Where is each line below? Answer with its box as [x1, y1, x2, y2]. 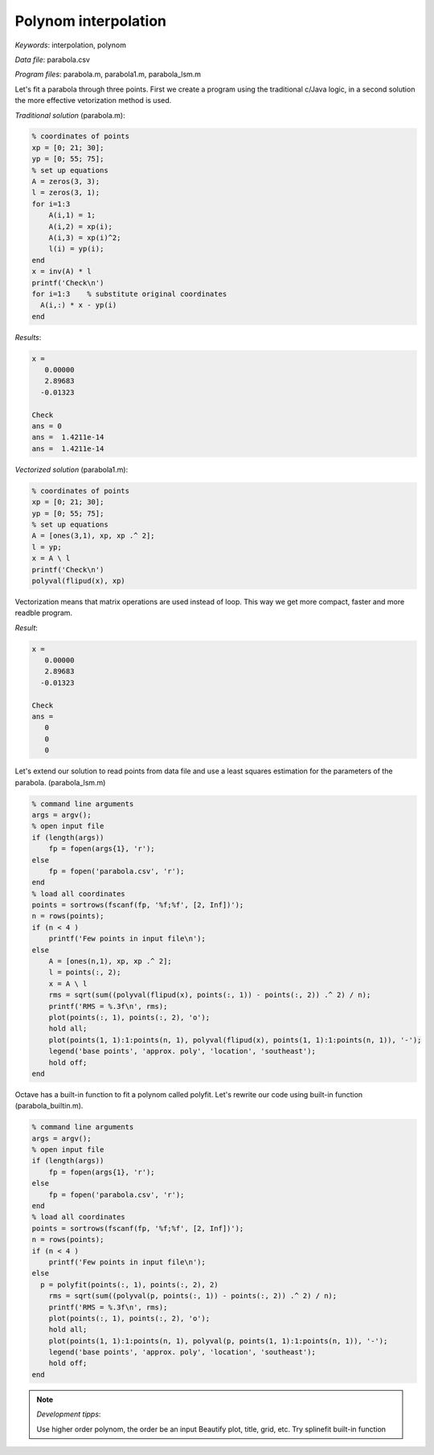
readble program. [14, 608, 72, 618]
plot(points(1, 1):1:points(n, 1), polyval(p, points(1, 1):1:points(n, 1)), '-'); [48, 1336, 388, 1346]
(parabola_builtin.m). [14, 1101, 84, 1111]
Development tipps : [36, 1409, 101, 1419]
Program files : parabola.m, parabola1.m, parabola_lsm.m [14, 69, 201, 80]
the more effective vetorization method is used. [14, 96, 172, 105]
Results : [14, 332, 42, 342]
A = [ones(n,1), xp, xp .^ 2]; [48, 957, 172, 966]
